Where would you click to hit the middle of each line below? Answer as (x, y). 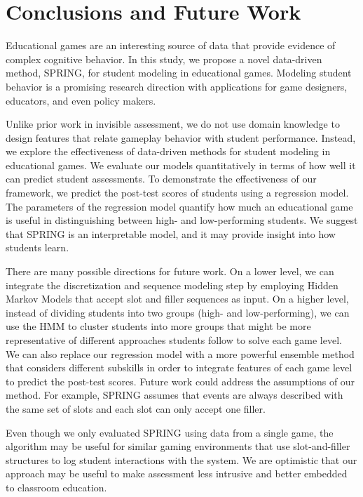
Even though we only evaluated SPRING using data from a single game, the (170, 432)
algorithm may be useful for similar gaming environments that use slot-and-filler (178, 446)
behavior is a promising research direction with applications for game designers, (177, 86)
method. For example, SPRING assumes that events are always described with (174, 395)
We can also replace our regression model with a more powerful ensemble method (180, 353)
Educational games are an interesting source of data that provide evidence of (171, 45)
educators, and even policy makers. (81, 100)
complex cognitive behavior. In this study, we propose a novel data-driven (164, 59)
